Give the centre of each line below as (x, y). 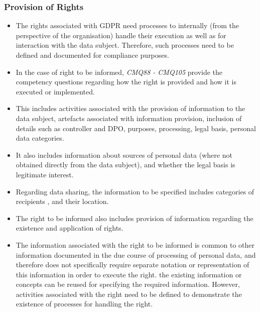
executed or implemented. (55, 91)
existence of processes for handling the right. (84, 304)
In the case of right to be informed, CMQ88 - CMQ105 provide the (119, 72)
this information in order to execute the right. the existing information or (129, 274)
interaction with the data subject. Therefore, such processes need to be (125, 45)
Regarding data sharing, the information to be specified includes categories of (135, 191)
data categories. (40, 138)
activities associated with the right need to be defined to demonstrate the (129, 294)
